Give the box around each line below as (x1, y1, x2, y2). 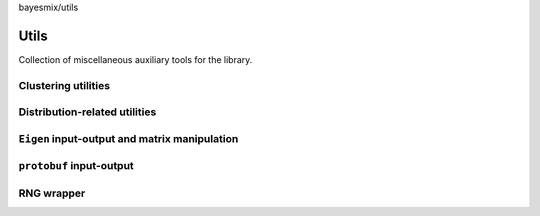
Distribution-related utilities (18, 105, 157, 119)
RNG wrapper (18, 186, 86, 200)
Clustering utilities (18, 78, 110, 92)
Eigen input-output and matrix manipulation (18, 131, 239, 145)
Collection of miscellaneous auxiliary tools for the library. (18, 53, 253, 65)
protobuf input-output (18, 159, 134, 173)
